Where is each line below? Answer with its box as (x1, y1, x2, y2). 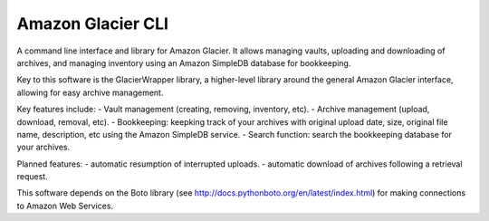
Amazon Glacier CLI (16, 14, 169, 34)
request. (16, 171, 49, 182)
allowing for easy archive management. (16, 87, 164, 98)
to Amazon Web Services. (16, 200, 113, 211)
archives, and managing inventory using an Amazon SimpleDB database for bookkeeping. (16, 57, 351, 68)
